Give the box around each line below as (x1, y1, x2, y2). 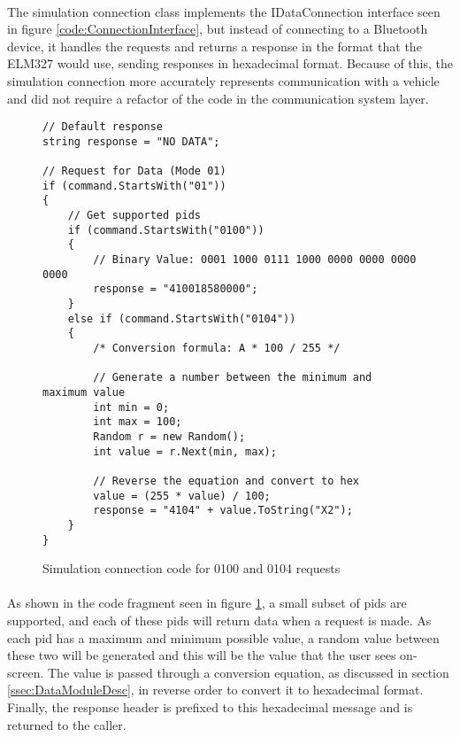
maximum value (42, 385, 126, 399)
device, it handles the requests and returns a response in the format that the (7, 36, 422, 55)
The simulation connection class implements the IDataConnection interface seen (7, 2, 441, 20)
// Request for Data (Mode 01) (42, 165, 226, 178)
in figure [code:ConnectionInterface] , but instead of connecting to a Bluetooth (7, 19, 428, 38)
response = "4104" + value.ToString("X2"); (93, 504, 353, 517)
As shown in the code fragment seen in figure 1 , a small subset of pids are (7, 593, 407, 612)
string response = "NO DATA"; (42, 135, 220, 148)
